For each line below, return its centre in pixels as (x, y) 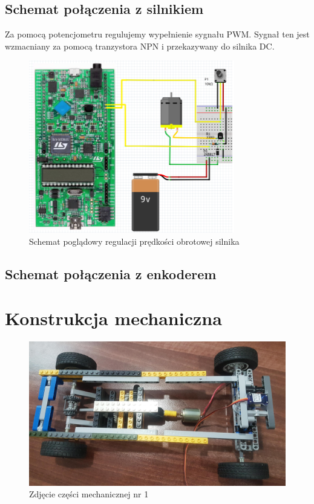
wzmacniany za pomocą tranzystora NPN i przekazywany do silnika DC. (140, 46)
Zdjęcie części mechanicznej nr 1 (89, 494)
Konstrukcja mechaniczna (113, 318)
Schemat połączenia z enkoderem (111, 273)
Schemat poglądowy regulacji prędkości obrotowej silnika (134, 241)
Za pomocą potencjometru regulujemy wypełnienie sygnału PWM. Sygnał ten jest (157, 34)
